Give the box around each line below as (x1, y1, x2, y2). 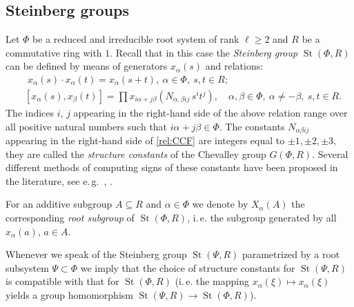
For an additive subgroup (6, 197, 112, 211)
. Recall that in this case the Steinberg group (110, 45, 298, 59)
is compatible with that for (6, 274, 119, 288)
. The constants (219, 119, 285, 133)
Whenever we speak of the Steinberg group (6, 247, 187, 261)
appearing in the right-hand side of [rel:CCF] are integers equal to (6, 133, 285, 148)
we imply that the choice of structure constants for (80, 260, 295, 275)
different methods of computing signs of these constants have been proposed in (6, 160, 338, 175)
